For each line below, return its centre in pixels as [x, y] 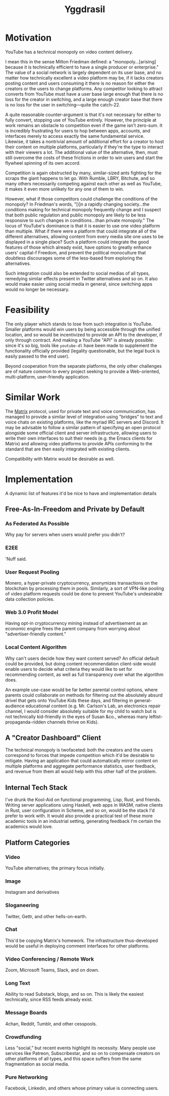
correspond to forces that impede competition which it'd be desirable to [80, 755]
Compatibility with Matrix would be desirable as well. [60, 459]
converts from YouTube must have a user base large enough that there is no [84, 94]
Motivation [29, 38]
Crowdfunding [23, 1037]
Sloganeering [22, 905]
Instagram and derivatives [32, 892]
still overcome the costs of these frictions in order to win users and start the [84, 158]
